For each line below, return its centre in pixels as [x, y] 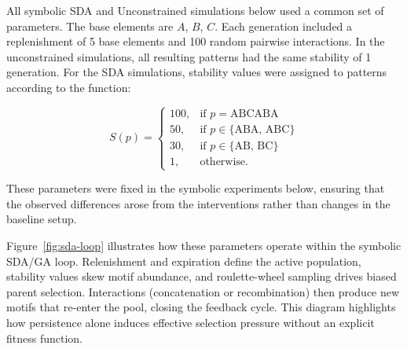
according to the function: [69, 87]
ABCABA [254, 114]
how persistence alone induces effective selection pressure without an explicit [191, 322]
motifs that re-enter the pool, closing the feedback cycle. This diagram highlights [201, 307]
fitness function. [45, 338]
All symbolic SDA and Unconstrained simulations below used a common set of [195, 10]
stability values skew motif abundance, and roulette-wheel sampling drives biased [202, 276]
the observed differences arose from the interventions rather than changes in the [198, 203]
